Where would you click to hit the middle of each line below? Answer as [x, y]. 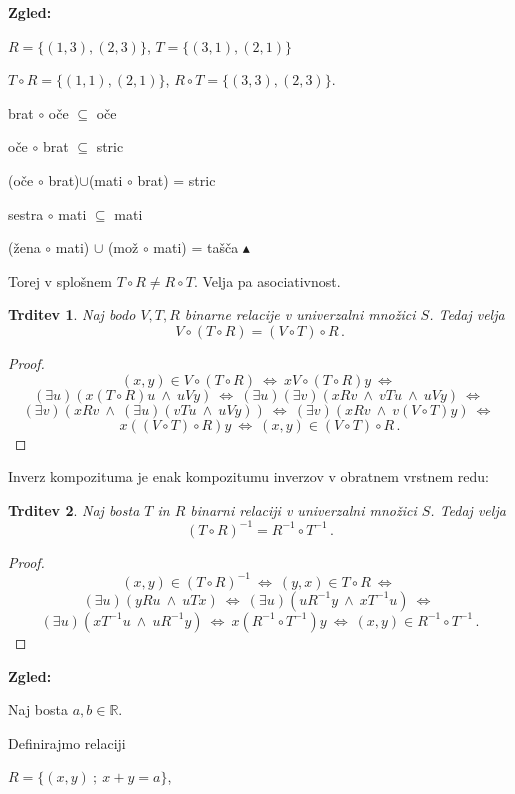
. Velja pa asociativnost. [267, 280]
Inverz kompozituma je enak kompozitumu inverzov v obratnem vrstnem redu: [248, 476]
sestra [26, 213]
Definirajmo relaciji [67, 742]
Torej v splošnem [60, 280]
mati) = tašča [196, 247]
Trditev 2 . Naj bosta [74, 509]
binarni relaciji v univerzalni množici [303, 509]
